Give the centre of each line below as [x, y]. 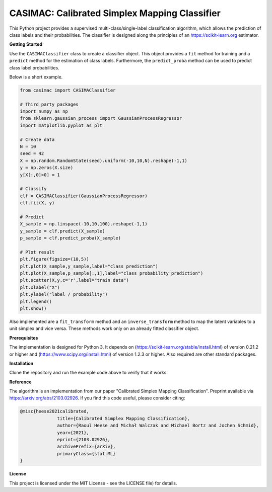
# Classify [33, 189]
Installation [21, 363]
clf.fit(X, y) [37, 203]
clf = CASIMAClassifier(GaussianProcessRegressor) [84, 196]
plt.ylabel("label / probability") [64, 295]
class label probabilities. [35, 67]
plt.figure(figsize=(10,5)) [54, 259]
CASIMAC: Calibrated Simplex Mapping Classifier [115, 13]
